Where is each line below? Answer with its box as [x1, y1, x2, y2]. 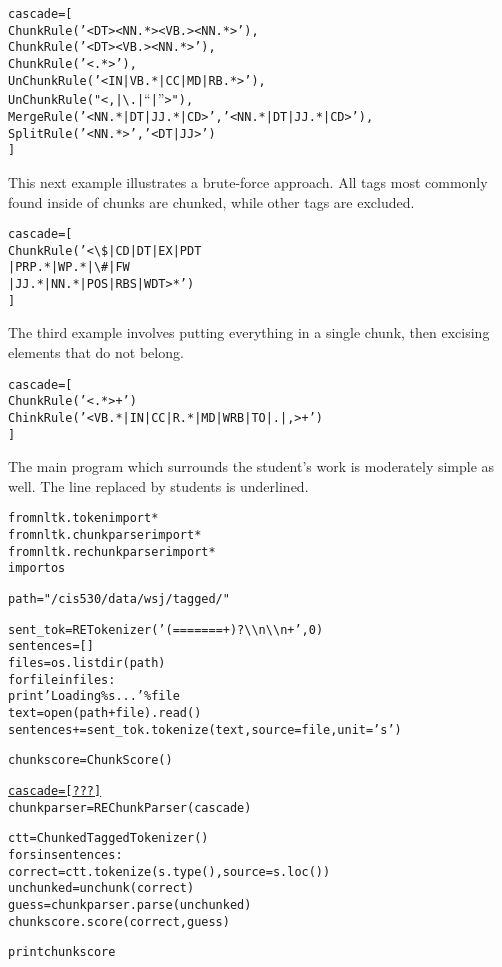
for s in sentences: [8, 847, 123, 862]
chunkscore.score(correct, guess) [8, 914, 230, 929]
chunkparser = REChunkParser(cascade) [8, 800, 252, 815]
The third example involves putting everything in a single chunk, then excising [8, 322, 490, 343]
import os [8, 561, 66, 576]
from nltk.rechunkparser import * [8, 544, 216, 559]
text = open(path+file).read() [8, 705, 202, 720]
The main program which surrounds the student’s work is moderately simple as [8, 456, 495, 477]
